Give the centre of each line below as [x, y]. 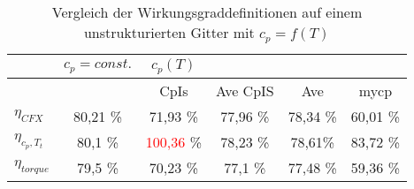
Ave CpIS [245, 90]
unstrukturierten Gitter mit [169, 32]
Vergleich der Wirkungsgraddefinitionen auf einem [207, 12]
